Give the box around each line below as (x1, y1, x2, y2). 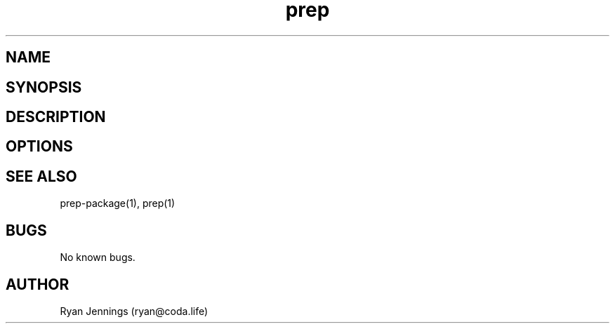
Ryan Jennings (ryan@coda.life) (60, 304, 209, 317)
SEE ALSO (6, 167, 77, 185)
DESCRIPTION (6, 108, 106, 126)
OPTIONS (6, 137, 73, 156)
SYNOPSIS (6, 78, 82, 96)
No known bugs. (60, 251, 135, 264)
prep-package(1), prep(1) (60, 197, 176, 210)
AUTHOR (6, 275, 70, 293)
